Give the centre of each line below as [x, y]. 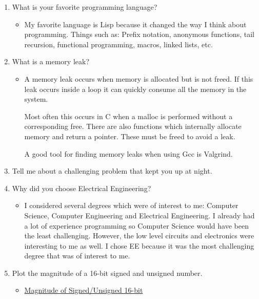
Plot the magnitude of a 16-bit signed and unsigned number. [107, 273]
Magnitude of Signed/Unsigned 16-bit [84, 290]
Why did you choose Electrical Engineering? [82, 188]
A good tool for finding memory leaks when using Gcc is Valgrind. [128, 153]
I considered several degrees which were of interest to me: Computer [131, 205]
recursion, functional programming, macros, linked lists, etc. [118, 44]
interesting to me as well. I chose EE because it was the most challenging [139, 245]
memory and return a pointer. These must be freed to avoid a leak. [130, 136]
